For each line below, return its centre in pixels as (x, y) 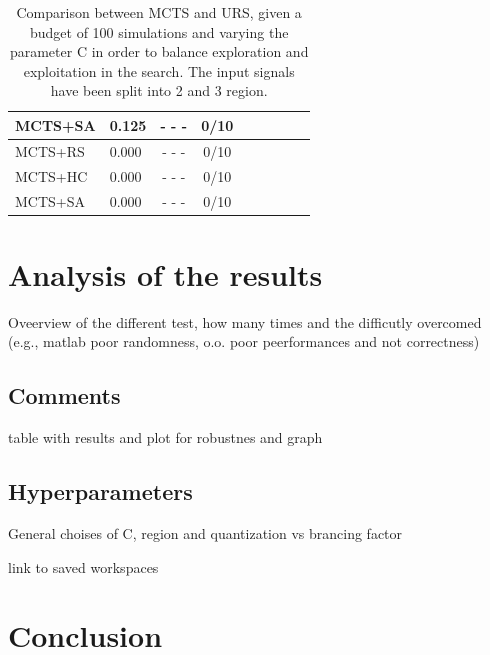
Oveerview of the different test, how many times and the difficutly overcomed (245, 321)
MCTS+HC (51, 175)
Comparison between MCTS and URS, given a (159, 12)
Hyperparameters (100, 491)
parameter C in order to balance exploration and (159, 51)
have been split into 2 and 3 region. (159, 90)
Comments (64, 395)
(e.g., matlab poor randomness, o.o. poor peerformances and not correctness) (244, 341)
